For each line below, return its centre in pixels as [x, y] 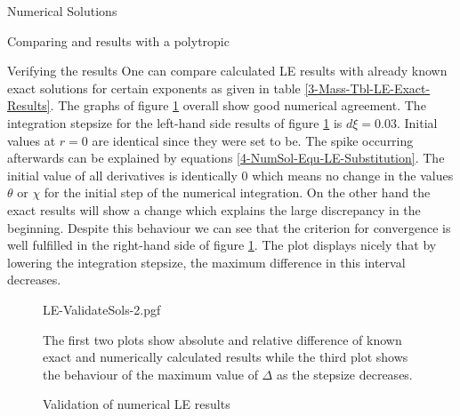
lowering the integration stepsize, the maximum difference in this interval [206, 262]
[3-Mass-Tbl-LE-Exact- [367, 88]
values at [32, 140]
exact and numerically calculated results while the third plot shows [226, 357]
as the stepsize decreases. [344, 374]
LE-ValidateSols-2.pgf [102, 309]
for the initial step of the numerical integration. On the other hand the [237, 192]
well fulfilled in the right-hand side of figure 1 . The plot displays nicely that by [222, 245]
